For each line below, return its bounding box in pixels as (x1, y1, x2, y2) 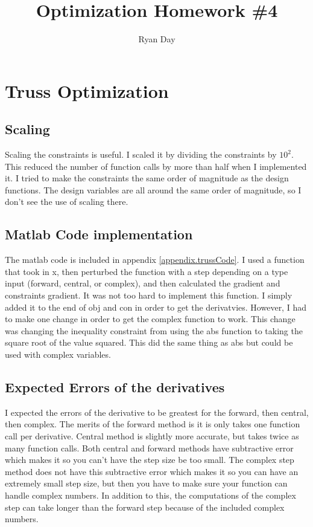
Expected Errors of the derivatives (5, 378, 225, 396)
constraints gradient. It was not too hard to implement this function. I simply (5, 289, 292, 302)
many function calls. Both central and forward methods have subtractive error (5, 441, 294, 454)
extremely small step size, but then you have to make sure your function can (5, 477, 288, 490)
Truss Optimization (5, 78, 169, 103)
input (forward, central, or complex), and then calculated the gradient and (5, 277, 280, 289)
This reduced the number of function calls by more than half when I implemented (5, 160, 307, 172)
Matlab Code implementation (5, 225, 193, 244)
